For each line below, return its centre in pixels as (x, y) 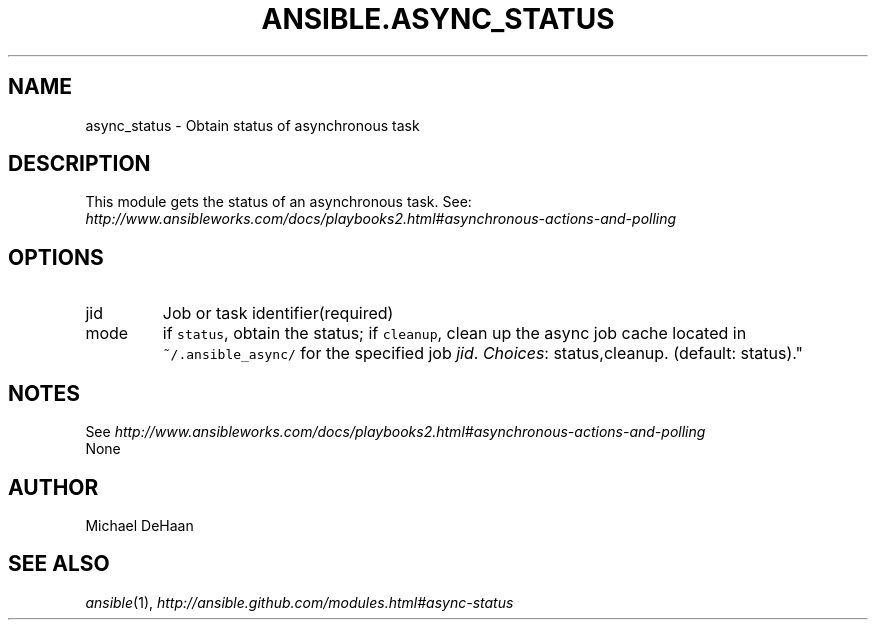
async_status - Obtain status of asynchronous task (252, 125)
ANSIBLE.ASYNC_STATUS (438, 19)
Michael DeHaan (139, 525)
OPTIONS (56, 257)
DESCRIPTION (79, 164)
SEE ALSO (59, 564)
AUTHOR (53, 487)
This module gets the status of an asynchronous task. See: (278, 202)
